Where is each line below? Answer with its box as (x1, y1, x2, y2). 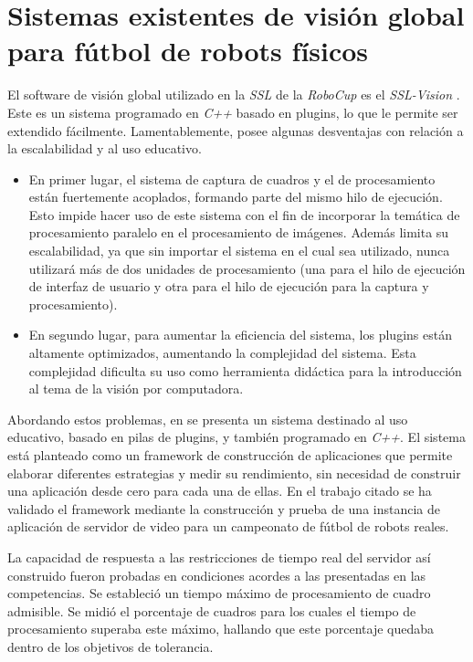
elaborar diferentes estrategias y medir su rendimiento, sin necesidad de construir (7, 463, 461, 482)
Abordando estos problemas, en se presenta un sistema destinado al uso (7, 409, 408, 428)
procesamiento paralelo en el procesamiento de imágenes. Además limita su (28, 223, 449, 242)
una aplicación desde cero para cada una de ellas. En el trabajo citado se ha (7, 481, 432, 500)
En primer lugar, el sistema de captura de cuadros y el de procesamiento (28, 169, 436, 188)
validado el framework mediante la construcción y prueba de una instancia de (7, 499, 440, 518)
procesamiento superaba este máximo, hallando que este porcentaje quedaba (7, 619, 435, 638)
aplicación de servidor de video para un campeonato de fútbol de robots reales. (7, 517, 449, 536)
